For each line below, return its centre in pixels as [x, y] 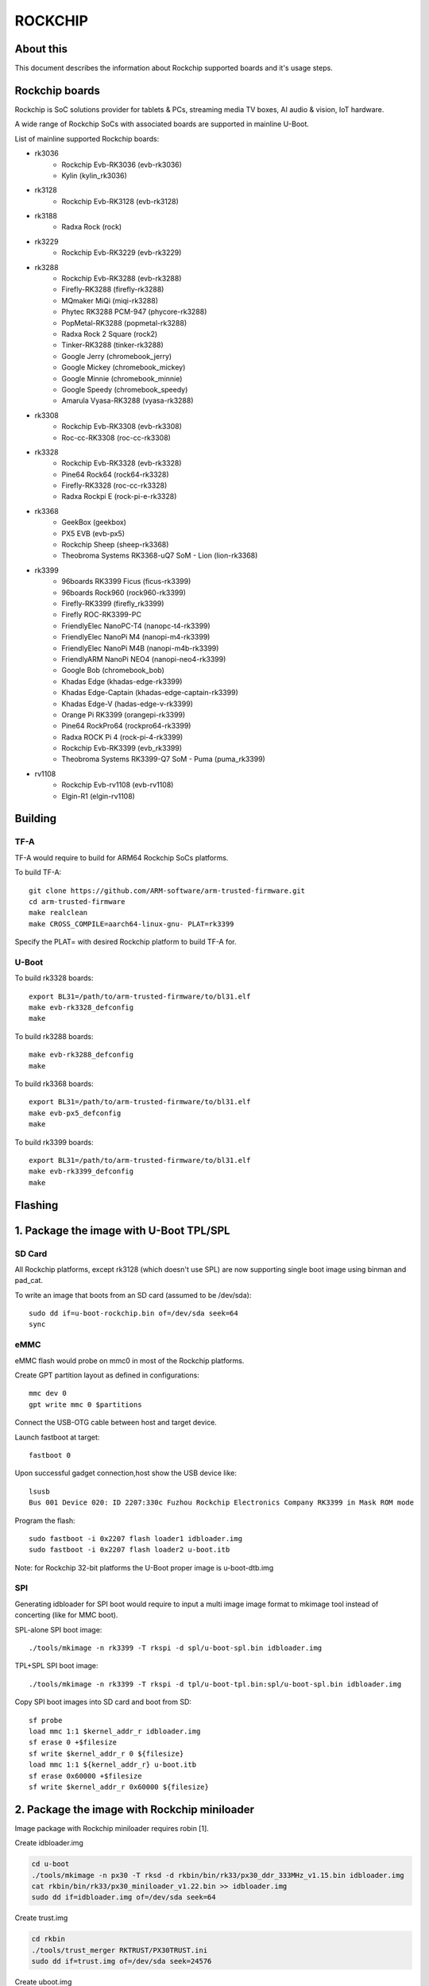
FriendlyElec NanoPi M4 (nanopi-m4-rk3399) [136, 637]
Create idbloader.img [49, 1843]
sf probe [46, 1720]
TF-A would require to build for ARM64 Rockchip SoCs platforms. [122, 857]
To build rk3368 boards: [54, 1084]
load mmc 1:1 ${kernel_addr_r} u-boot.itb [113, 1765]
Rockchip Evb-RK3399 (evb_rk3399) [122, 748]
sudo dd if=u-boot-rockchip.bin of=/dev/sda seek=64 [133, 1314]
